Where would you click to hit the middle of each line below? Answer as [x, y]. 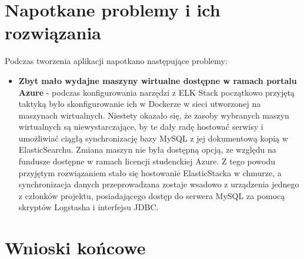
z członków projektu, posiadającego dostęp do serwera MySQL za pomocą [152, 195]
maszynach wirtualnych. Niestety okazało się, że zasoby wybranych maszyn [154, 115]
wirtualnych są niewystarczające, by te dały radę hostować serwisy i [141, 127]
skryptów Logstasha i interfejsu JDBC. [88, 207]
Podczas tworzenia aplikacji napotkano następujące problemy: [116, 61]
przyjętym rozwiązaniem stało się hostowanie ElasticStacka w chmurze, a [150, 172]
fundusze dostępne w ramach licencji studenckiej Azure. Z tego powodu [147, 161]
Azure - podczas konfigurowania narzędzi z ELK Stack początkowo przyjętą [156, 92]
